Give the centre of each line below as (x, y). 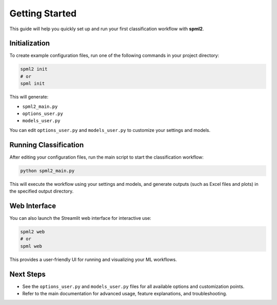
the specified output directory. (42, 191)
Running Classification (47, 145)
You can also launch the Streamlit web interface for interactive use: (80, 218)
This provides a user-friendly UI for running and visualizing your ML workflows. (93, 259)
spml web (31, 246)
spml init (33, 84)
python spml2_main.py (47, 170)
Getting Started (43, 13)
